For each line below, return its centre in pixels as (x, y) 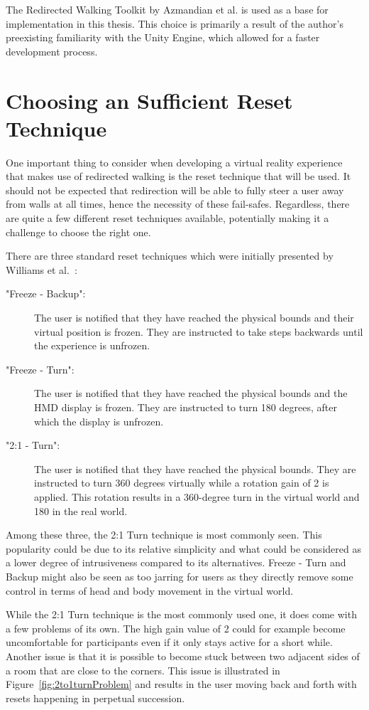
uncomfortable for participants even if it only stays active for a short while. (169, 642)
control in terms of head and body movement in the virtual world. (150, 590)
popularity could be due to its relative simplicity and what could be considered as (183, 548)
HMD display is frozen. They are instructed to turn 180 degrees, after (186, 407)
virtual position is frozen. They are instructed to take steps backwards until (199, 331)
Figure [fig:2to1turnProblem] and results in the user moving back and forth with (181, 684)
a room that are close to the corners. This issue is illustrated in (143, 670)
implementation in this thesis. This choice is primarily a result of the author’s (175, 23)
